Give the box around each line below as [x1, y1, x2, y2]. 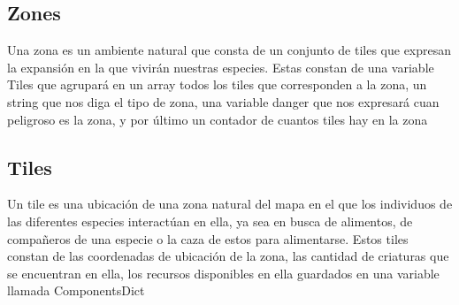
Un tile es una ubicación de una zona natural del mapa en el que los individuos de [7, 194, 453, 213]
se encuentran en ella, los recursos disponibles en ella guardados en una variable [7, 263, 440, 282]
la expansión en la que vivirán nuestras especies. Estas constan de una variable [7, 57, 434, 76]
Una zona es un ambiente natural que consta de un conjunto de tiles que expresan [7, 41, 452, 59]
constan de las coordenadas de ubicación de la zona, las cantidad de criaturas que [7, 247, 449, 265]
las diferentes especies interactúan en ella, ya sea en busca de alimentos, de [7, 211, 413, 230]
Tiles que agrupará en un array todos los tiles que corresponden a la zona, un [7, 75, 427, 94]
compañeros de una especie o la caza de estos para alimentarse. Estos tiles [7, 229, 409, 248]
